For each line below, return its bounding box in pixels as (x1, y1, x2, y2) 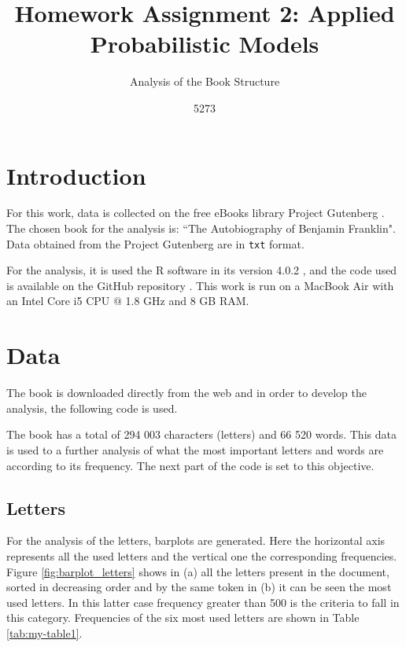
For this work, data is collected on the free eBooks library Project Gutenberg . (6, 204, 385, 221)
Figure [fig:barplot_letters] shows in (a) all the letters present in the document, (6, 563, 389, 579)
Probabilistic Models (90, 28, 319, 60)
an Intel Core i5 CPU (6, 292, 110, 309)
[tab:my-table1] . (6, 624, 83, 641)
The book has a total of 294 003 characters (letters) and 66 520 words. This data (6, 426, 397, 443)
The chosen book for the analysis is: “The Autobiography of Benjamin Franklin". (6, 220, 396, 237)
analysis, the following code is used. (6, 399, 178, 416)
